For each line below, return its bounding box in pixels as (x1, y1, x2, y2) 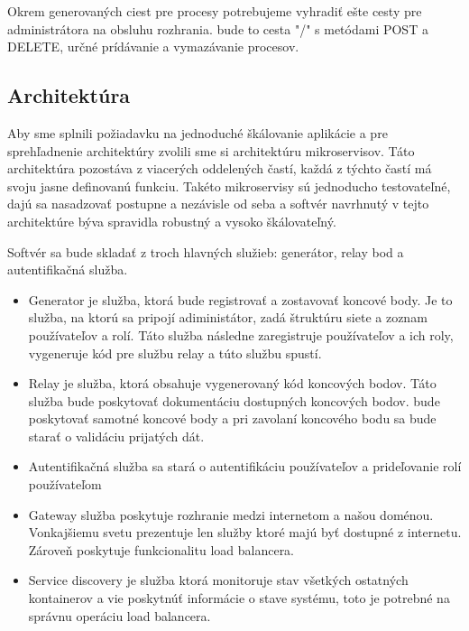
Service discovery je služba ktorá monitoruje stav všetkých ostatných (28, 571, 409, 589)
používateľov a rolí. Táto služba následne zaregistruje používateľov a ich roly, (28, 325, 454, 344)
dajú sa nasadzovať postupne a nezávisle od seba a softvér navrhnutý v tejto (7, 194, 429, 213)
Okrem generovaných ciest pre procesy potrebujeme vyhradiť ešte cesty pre (7, 2, 422, 20)
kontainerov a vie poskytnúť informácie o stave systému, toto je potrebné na (28, 589, 450, 608)
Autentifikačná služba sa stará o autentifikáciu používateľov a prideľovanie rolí (28, 457, 462, 476)
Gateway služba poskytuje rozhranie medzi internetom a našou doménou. (28, 505, 434, 524)
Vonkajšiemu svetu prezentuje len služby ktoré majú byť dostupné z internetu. (28, 523, 462, 542)
